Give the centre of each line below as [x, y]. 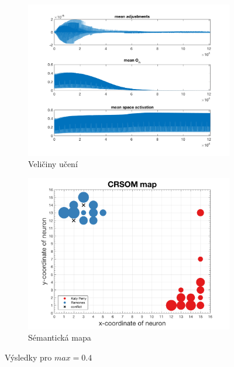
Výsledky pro [28, 357]
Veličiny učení [53, 164]
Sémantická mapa [60, 337]
